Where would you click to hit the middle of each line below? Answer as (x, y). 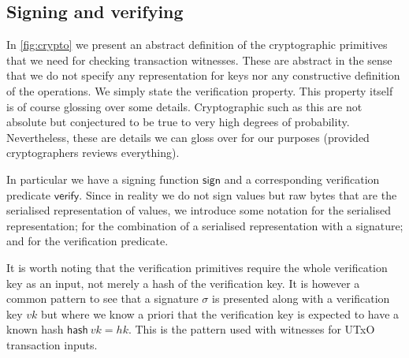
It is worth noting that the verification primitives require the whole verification (197, 267)
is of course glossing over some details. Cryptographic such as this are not (184, 106)
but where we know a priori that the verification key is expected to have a (220, 313)
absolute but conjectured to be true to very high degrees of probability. (178, 122)
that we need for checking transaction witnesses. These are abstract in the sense (199, 60)
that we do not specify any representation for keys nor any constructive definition (203, 75)
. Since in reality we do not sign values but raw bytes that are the (238, 194)
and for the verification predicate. (87, 241)
